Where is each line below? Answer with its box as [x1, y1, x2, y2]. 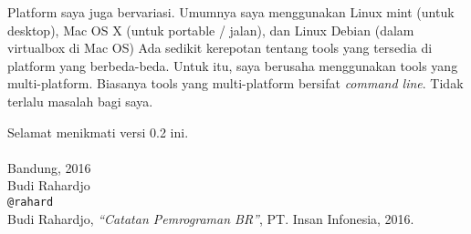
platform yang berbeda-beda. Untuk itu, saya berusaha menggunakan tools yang [7, 56, 458, 75]
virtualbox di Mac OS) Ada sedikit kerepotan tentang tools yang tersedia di [7, 38, 433, 57]
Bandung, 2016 [7, 158, 91, 177]
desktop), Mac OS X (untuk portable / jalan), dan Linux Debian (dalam [7, 20, 414, 39]
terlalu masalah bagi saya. [7, 91, 153, 110]
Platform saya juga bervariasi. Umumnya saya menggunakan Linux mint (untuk [7, 3, 455, 21]
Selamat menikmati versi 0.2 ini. [7, 122, 189, 141]
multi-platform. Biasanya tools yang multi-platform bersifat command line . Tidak [7, 74, 464, 93]
